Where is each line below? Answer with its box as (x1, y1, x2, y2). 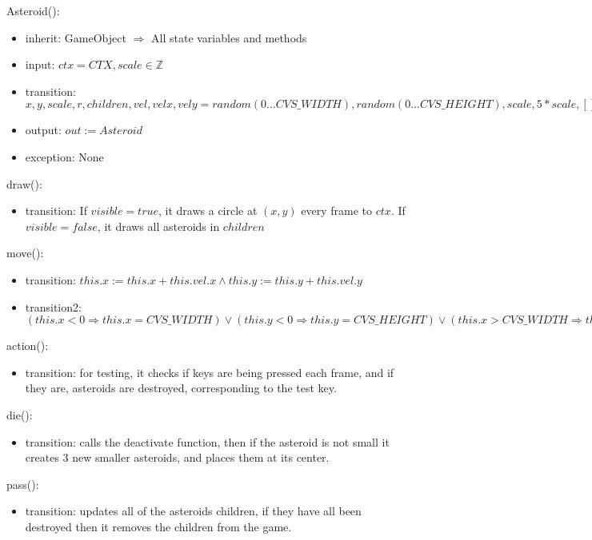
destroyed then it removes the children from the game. (25, 518, 292, 534)
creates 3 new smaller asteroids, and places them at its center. (25, 449, 330, 466)
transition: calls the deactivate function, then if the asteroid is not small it (25, 433, 390, 450)
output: (25, 121, 62, 138)
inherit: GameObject (25, 29, 126, 46)
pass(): (6, 475, 39, 492)
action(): (6, 337, 49, 354)
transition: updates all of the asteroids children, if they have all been (25, 502, 362, 519)
